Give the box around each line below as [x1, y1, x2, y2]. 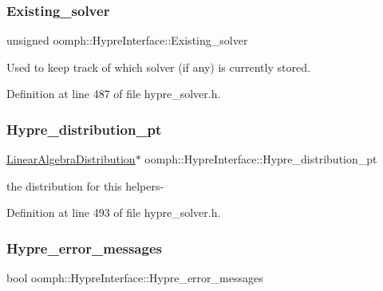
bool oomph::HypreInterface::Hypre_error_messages [6, 269, 263, 286]
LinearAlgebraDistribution [6, 151, 136, 167]
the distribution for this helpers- [6, 177, 164, 194]
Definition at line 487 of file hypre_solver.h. [6, 85, 221, 102]
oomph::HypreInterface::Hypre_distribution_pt [144, 151, 377, 167]
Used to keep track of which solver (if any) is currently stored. [6, 58, 310, 75]
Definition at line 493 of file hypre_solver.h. [6, 204, 221, 221]
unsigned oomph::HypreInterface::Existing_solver [6, 32, 248, 49]
